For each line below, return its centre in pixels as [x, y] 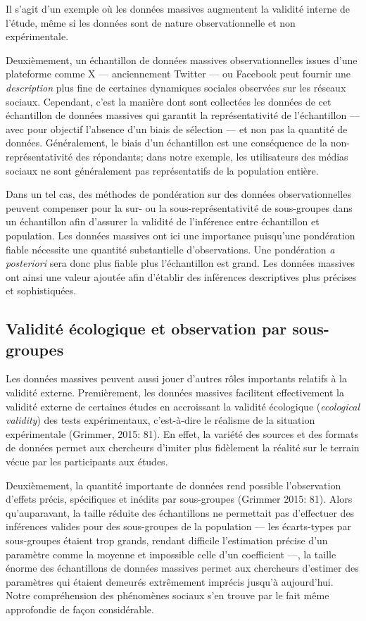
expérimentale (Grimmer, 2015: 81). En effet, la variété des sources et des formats [182, 433]
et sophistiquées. [41, 290]
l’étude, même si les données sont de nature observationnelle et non [151, 22]
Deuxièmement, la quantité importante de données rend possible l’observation [173, 485]
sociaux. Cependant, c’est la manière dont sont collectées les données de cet [169, 101]
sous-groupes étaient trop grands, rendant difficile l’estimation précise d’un [167, 540]
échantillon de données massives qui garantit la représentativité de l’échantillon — [183, 115]
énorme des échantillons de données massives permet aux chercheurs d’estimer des [182, 568]
